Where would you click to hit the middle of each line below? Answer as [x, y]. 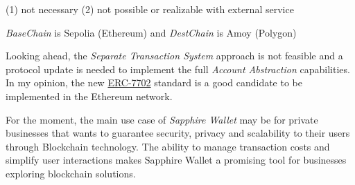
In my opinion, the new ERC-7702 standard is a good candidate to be [154, 82]
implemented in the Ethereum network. [89, 96]
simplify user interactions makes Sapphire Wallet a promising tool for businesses [176, 160]
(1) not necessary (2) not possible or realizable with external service [150, 9]
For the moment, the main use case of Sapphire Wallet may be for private [162, 119]
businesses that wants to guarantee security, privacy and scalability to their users [178, 133]
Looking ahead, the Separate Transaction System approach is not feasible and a [174, 56]
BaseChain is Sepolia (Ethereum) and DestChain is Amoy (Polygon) [151, 32]
